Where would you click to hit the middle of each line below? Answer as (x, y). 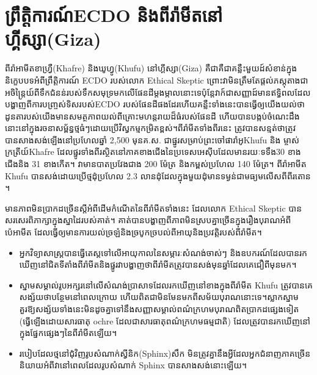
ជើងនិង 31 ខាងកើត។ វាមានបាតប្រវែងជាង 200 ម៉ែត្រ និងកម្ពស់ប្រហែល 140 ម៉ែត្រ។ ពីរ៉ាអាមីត (156, 164)
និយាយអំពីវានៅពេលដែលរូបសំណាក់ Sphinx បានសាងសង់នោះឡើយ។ (133, 365)
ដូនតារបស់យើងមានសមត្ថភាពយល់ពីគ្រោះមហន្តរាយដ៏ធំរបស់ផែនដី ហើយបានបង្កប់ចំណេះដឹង (152, 116)
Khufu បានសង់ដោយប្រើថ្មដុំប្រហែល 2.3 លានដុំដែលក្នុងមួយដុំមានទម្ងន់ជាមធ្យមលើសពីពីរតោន (158, 175)
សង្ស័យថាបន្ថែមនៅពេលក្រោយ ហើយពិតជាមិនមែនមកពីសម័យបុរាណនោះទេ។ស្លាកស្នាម (159, 297)
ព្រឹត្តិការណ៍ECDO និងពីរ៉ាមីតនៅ (114, 15)
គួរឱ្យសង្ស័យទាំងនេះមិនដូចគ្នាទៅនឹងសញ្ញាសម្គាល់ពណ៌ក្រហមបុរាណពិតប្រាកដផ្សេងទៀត (159, 309)
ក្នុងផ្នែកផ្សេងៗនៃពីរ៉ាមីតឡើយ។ (68, 333)
